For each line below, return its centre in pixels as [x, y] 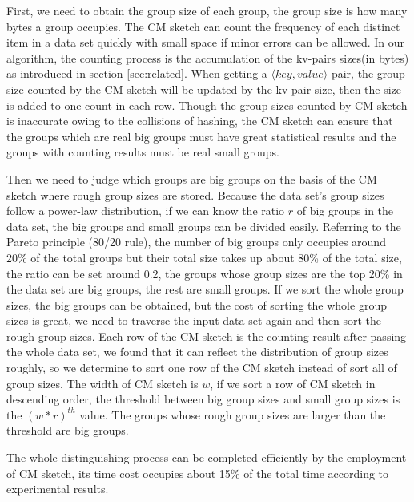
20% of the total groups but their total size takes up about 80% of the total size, [204, 257]
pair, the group [368, 73]
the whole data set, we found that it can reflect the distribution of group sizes [197, 352]
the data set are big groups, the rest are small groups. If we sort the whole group [205, 289]
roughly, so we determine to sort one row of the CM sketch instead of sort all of [202, 368]
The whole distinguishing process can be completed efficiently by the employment [207, 457]
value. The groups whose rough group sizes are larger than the [233, 414]
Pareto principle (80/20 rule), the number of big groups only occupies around [196, 242]
